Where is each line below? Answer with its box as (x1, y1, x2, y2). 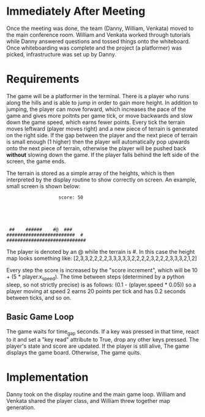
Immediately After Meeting (6, 4, 146, 18)
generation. (6, 404, 35, 411)
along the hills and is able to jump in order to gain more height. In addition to (6, 99, 198, 106)
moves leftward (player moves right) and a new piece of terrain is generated (6, 124, 198, 132)
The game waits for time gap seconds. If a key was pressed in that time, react (6, 328, 199, 337)
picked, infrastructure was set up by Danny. (6, 50, 116, 58)
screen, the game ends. (6, 158, 66, 165)
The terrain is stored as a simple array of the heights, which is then (6, 169, 175, 177)
